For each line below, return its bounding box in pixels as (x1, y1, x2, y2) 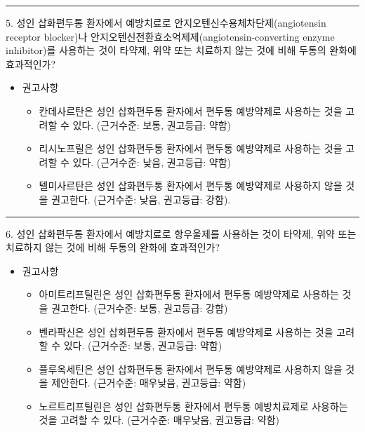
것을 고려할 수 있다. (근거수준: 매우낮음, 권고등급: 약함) (39, 412, 280, 427)
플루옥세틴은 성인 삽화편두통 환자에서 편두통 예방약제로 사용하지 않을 (39, 361, 343, 376)
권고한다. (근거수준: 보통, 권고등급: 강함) (51, 300, 228, 315)
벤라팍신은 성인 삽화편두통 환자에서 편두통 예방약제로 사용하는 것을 (39, 324, 333, 339)
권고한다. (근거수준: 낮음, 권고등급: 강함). (51, 191, 231, 206)
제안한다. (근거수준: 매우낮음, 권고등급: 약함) (51, 375, 246, 390)
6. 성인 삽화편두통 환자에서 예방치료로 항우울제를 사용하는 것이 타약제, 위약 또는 (6, 226, 357, 241)
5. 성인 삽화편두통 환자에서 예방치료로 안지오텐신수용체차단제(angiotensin (6, 15, 326, 29)
